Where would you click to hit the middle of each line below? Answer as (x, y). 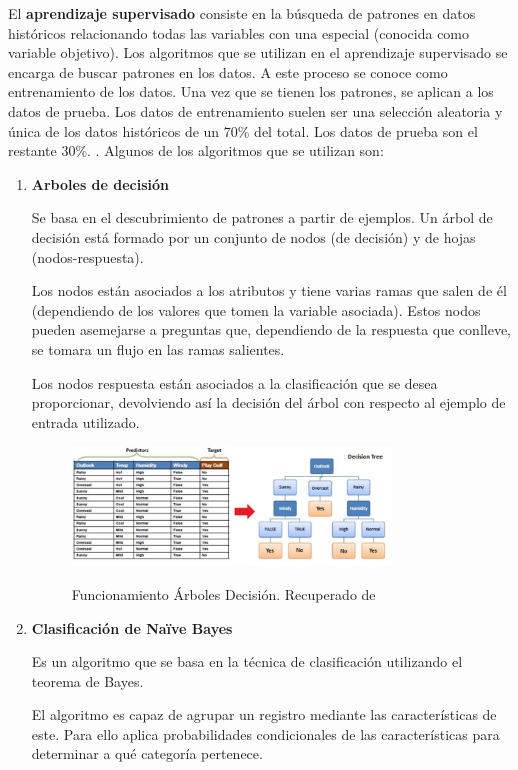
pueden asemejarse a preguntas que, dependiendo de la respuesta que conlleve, (271, 329)
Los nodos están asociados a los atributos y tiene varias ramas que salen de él (269, 290)
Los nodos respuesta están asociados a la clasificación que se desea (234, 382)
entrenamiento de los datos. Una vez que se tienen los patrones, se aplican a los (251, 91)
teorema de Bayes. (87, 680)
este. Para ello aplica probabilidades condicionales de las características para (265, 733)
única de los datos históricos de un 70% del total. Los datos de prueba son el (243, 130)
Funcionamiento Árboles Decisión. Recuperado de (223, 593)
